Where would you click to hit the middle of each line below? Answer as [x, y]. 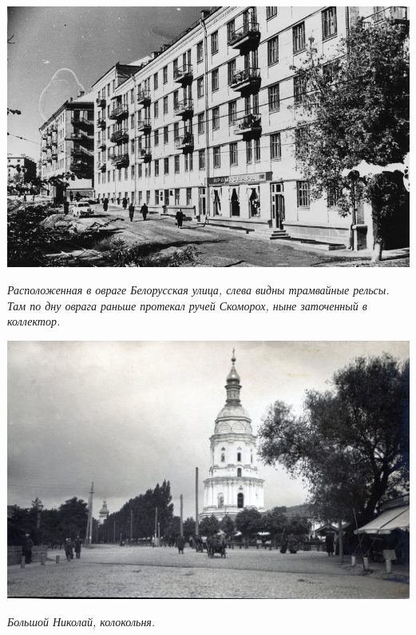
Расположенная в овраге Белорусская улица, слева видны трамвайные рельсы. [198, 289]
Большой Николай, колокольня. [81, 621]
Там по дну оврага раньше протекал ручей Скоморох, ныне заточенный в [187, 305]
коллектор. [34, 321]
